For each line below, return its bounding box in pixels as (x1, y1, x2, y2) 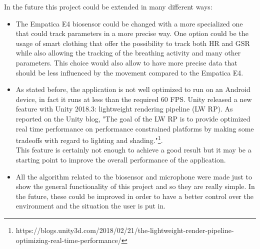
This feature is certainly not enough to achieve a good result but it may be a (15, 144, 251, 155)
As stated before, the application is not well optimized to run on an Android (15, 84, 250, 94)
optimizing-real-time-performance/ (15, 234, 121, 245)
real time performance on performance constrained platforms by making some (15, 123, 254, 133)
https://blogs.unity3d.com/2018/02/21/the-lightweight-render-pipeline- (15, 224, 234, 235)
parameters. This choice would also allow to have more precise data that (15, 57, 237, 67)
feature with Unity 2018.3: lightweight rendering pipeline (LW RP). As (15, 103, 233, 114)
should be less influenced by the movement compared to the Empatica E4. (15, 67, 243, 77)
